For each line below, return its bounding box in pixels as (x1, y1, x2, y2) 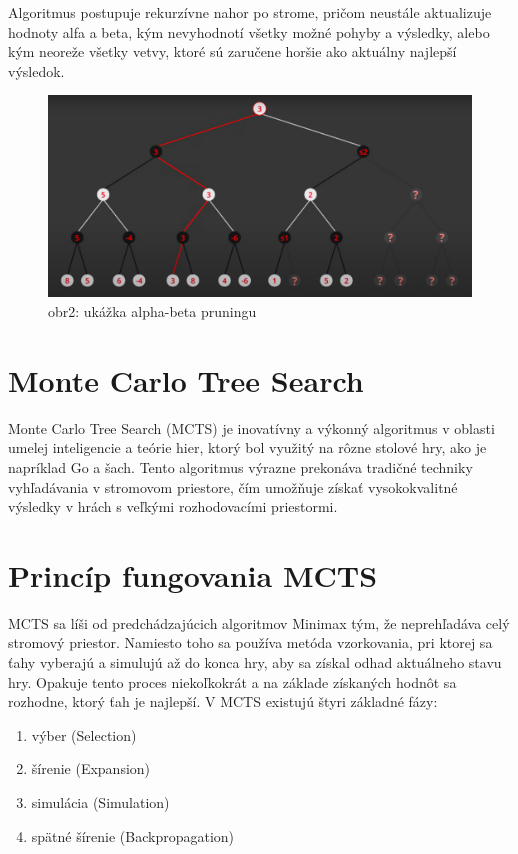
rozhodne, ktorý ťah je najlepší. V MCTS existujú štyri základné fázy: (8, 691, 438, 712)
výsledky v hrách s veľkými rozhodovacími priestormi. (8, 496, 338, 517)
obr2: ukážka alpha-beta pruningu (48, 301, 257, 322)
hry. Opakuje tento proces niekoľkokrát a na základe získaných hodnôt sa (8, 671, 457, 692)
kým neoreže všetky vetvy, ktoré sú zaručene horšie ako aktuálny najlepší (8, 41, 457, 62)
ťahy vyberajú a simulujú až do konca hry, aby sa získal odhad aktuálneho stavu (8, 652, 502, 673)
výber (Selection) (31, 724, 137, 745)
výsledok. (8, 60, 65, 81)
